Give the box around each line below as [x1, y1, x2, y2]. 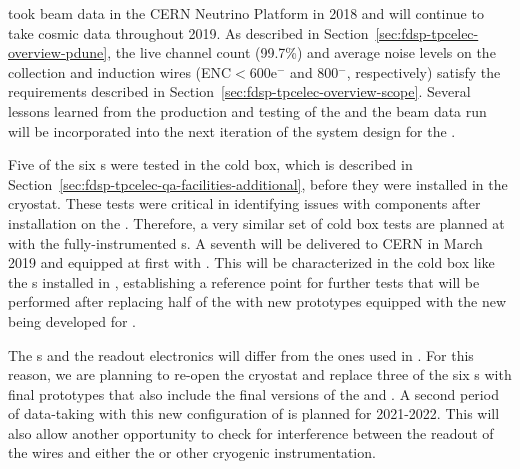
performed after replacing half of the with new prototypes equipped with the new [8, 291, 507, 312]
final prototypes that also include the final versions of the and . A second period [8, 383, 499, 404]
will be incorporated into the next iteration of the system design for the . [8, 120, 456, 141]
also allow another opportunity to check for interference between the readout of [8, 422, 494, 443]
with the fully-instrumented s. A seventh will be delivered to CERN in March [8, 232, 483, 253]
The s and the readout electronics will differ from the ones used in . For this [8, 344, 474, 365]
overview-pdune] [8, 42, 108, 63]
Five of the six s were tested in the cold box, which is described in [8, 154, 413, 175]
